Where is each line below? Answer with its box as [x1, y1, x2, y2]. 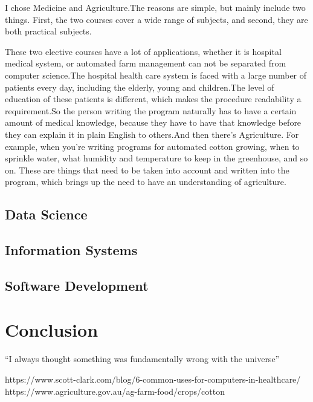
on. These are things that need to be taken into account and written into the [5, 163, 289, 176]
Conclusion [5, 317, 98, 342]
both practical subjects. [5, 25, 92, 37]
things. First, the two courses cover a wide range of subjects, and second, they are [5, 13, 308, 25]
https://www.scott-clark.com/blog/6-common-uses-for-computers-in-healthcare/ [5, 372, 301, 385]
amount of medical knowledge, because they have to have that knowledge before [5, 116, 302, 129]
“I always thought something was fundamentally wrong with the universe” [5, 352, 280, 365]
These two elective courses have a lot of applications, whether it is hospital [5, 45, 282, 57]
